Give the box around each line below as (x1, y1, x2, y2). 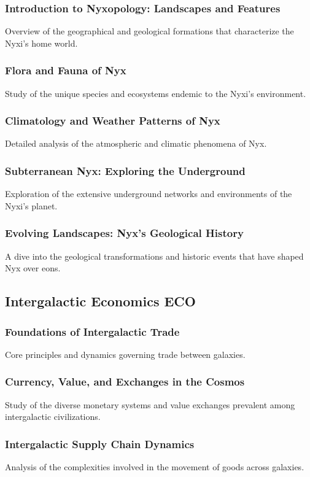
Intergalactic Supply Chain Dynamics (5, 436, 195, 451)
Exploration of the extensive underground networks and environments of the (5, 187, 292, 200)
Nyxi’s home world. (5, 36, 78, 49)
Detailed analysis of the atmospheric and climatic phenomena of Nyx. (5, 137, 267, 150)
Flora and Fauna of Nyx (5, 63, 126, 78)
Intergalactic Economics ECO (5, 292, 196, 311)
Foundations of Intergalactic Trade (5, 324, 180, 339)
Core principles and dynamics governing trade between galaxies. (5, 347, 246, 360)
